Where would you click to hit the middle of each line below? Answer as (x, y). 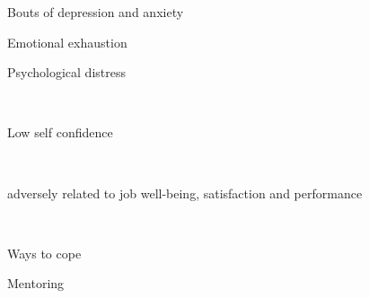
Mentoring (36, 283)
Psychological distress (66, 72)
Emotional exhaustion (67, 42)
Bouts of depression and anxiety (96, 12)
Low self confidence (60, 132)
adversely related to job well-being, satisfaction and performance (185, 193)
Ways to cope (44, 253)
